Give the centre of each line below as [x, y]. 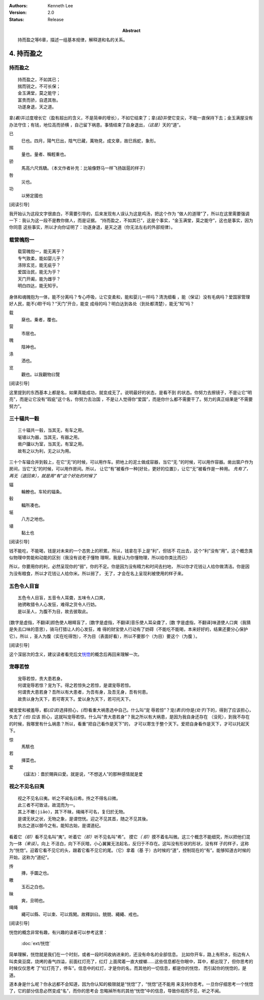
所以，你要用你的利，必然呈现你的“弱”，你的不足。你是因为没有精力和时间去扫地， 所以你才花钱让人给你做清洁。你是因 [129, 566]
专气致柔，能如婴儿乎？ [41, 258]
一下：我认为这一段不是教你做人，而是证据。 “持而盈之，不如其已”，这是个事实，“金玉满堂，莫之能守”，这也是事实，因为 [131, 220]
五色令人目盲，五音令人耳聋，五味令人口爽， [63, 598]
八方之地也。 [34, 519]
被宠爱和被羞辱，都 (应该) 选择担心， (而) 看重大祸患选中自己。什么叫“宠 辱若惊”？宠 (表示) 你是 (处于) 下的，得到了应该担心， [131, 710]
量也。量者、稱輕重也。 [45, 154]
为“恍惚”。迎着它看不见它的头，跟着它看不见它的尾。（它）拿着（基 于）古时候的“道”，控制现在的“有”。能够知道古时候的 [130, 851]
